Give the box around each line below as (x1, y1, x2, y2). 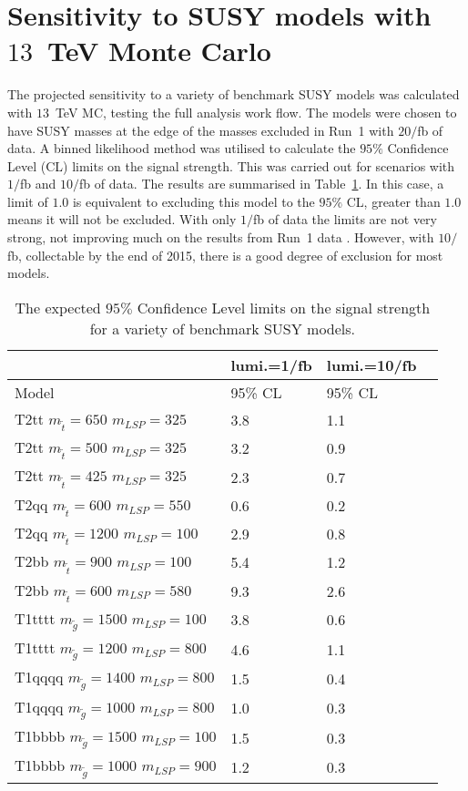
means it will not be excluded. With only (7, 210, 237, 229)
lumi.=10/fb (326, 354, 417, 375)
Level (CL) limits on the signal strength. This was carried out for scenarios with (7, 156, 455, 175)
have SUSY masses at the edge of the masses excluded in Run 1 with (7, 120, 394, 139)
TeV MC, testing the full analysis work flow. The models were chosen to (55, 102, 457, 121)
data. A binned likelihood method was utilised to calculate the (7, 139, 356, 158)
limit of (7, 191, 48, 211)
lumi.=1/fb (230, 354, 312, 375)
